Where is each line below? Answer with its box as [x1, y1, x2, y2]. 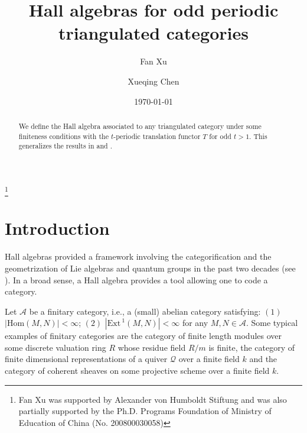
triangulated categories [58, 21, 249, 45]
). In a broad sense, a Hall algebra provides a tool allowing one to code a [5, 273, 268, 286]
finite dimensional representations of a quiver [5, 353, 168, 365]
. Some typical [246, 316, 298, 329]
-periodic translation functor [113, 131, 201, 141]
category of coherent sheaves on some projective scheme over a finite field [5, 364, 270, 377]
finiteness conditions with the [18, 131, 109, 141]
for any [182, 316, 208, 329]
